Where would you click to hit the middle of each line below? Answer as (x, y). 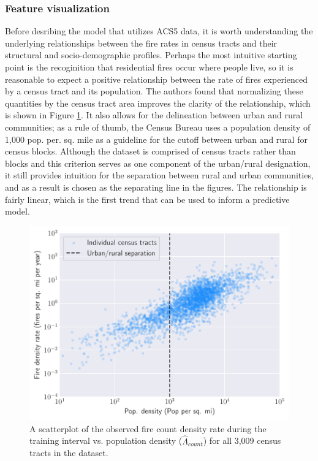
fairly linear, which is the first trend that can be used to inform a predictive (147, 199)
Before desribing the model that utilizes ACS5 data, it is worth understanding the (159, 31)
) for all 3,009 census (242, 440)
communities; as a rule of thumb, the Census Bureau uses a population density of (158, 127)
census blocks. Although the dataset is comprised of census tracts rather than (150, 151)
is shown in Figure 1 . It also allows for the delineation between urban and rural (154, 115)
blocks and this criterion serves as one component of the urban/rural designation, (158, 163)
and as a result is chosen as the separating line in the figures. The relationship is (156, 187)
